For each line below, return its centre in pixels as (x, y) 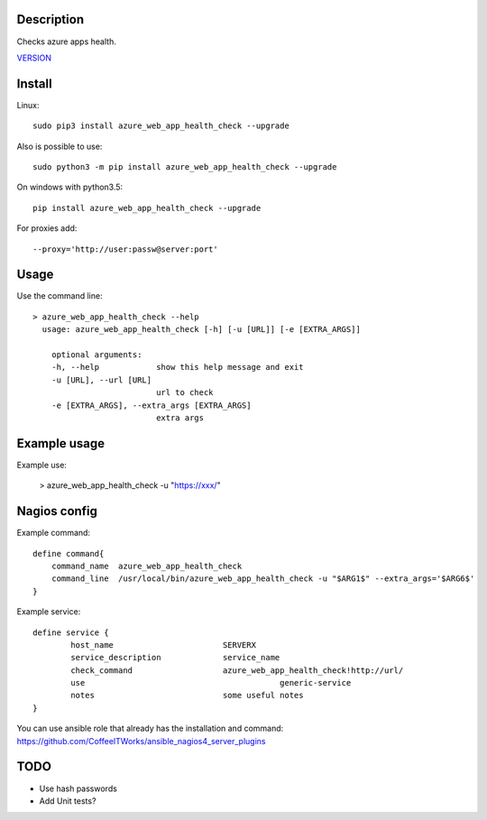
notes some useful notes (187, 696)
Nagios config (57, 511)
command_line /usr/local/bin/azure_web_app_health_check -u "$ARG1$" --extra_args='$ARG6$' (263, 579)
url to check (185, 393)
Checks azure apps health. (66, 41)
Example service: (49, 612)
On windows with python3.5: (70, 187)
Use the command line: (60, 296)
